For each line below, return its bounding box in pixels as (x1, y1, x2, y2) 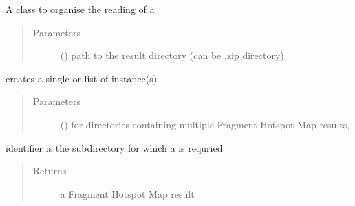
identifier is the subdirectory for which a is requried (6, 140, 223, 154)
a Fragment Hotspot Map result (60, 186, 195, 201)
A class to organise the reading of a (6, 2, 155, 16)
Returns (32, 163, 67, 178)
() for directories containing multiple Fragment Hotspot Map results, (60, 117, 350, 131)
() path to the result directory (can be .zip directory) (60, 48, 284, 62)
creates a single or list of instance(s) (6, 71, 158, 85)
